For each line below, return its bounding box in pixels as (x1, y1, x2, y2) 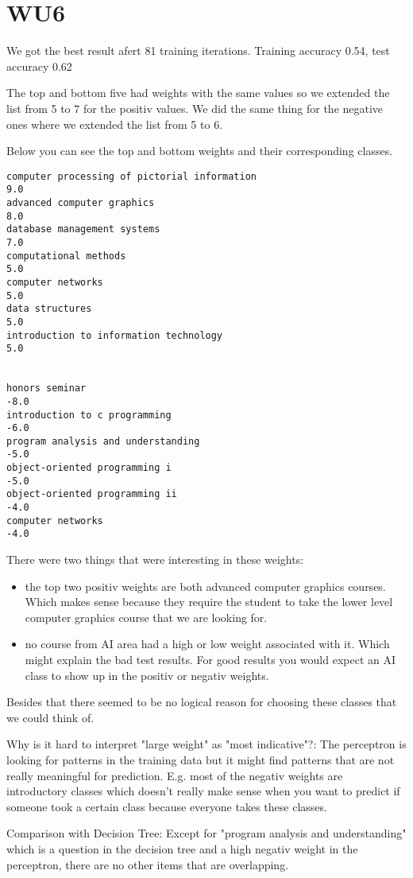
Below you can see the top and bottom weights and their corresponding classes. (6, 142, 393, 159)
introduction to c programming (6, 409, 172, 421)
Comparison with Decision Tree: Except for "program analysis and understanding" (6, 825, 407, 841)
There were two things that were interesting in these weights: (6, 551, 304, 568)
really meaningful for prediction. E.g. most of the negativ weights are (6, 767, 343, 783)
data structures (6, 303, 92, 315)
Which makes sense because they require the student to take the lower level (25, 593, 393, 610)
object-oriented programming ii (6, 488, 177, 500)
